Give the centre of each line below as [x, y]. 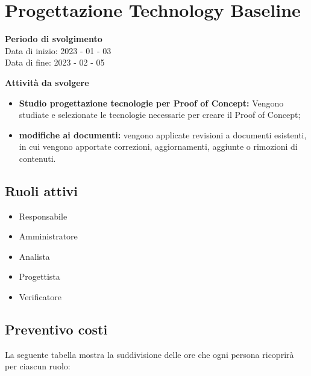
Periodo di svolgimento [54, 39]
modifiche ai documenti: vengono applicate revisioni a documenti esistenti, [163, 134]
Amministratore [48, 236]
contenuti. [37, 158]
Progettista [39, 276]
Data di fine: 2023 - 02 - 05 [55, 62]
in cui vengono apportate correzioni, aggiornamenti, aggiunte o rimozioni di [158, 146]
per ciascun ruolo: [38, 366]
